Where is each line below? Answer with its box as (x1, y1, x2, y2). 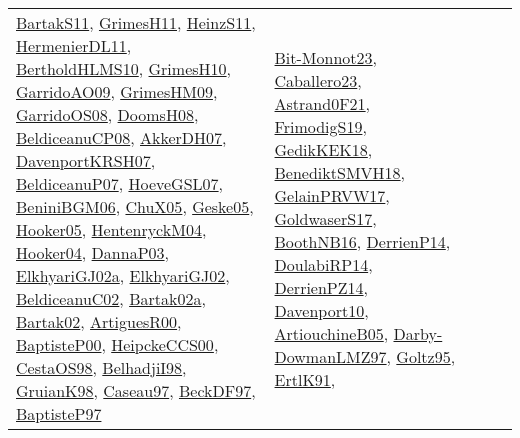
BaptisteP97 (16, 402, 102, 425)
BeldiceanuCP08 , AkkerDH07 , (16, 126, 227, 149)
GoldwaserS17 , (274, 206, 377, 230)
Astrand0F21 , (274, 91, 371, 115)
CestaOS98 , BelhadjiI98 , (16, 356, 187, 379)
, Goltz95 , (386, 344, 456, 368)
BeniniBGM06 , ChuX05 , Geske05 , (16, 195, 254, 218)
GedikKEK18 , (274, 137, 373, 161)
